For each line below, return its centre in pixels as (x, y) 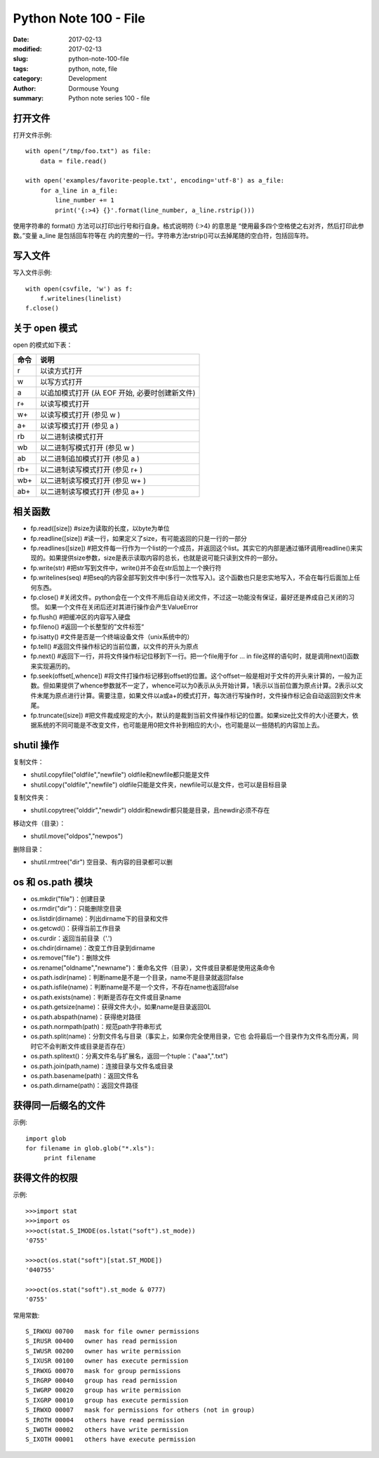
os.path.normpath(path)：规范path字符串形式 (96, 1027)
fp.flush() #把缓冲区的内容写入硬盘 (81, 617)
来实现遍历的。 (52, 666)
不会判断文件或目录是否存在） (86, 1046)
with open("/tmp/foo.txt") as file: (88, 151)
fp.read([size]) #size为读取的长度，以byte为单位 (100, 528)
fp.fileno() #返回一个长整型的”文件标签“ (87, 627)
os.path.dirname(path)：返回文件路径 (84, 1086)
